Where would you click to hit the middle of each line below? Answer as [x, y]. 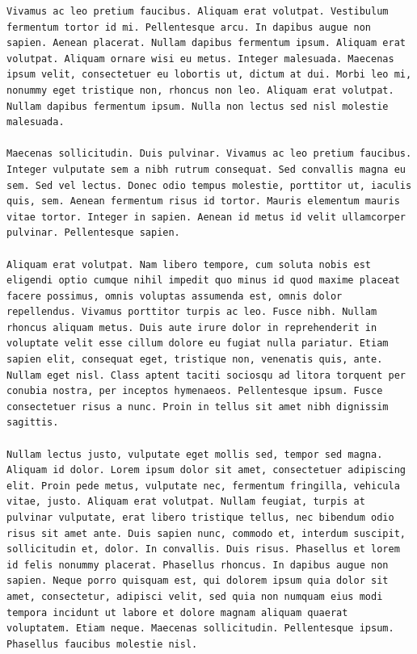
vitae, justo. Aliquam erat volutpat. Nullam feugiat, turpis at [186, 502]
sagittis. [33, 423]
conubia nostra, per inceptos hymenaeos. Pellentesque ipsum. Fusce [195, 391]
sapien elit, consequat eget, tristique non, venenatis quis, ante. [195, 360]
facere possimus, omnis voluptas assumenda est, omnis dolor [175, 296]
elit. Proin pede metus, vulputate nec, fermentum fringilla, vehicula [203, 486]
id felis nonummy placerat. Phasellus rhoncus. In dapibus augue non [198, 565]
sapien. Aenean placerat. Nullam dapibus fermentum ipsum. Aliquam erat [206, 43]
